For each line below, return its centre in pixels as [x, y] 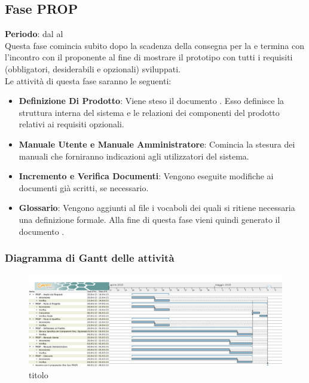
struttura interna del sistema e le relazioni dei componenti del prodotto [149, 112]
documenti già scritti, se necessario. [84, 187]
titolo [39, 374]
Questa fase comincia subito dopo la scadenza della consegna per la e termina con [154, 45]
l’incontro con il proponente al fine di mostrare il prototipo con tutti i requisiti [149, 57]
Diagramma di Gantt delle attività [90, 258]
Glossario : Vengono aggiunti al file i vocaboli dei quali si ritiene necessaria [157, 208]
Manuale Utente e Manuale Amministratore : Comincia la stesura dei [157, 144]
